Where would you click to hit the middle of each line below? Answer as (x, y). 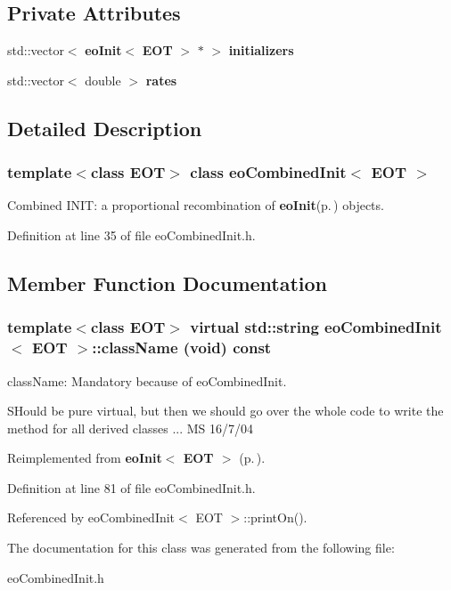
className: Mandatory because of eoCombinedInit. (147, 380)
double (103, 80)
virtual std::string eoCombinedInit (316, 327)
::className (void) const (182, 348)
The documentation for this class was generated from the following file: (201, 548)
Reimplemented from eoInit (85, 458)
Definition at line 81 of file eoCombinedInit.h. (131, 487)
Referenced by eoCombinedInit (91, 517)
